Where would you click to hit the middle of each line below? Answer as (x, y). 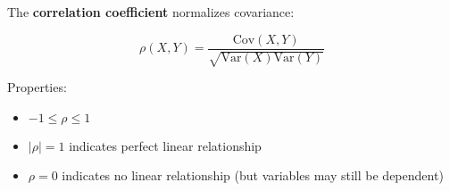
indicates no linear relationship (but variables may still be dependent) (253, 175)
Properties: (37, 87)
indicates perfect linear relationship (165, 145)
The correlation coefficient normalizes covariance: (151, 12)
